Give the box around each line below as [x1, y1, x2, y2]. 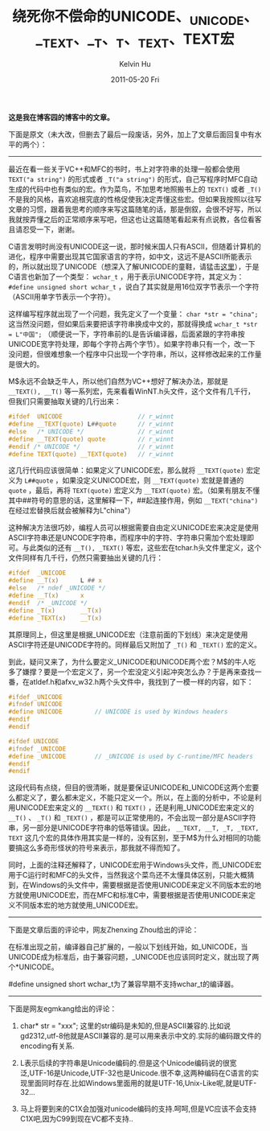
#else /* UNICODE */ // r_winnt [8, 427, 174, 435]
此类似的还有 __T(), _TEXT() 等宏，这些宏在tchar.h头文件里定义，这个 [29, 543, 262, 553]
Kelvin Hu [119, 60, 151, 69]
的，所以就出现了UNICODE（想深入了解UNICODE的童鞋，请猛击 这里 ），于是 [8, 262, 260, 272]
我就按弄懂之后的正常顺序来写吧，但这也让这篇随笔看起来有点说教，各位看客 [8, 215, 262, 224]
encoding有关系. [19, 1041, 75, 1051]
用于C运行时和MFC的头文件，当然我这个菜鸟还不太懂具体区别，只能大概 [8, 870, 247, 880]
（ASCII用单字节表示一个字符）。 [8, 292, 115, 302]
